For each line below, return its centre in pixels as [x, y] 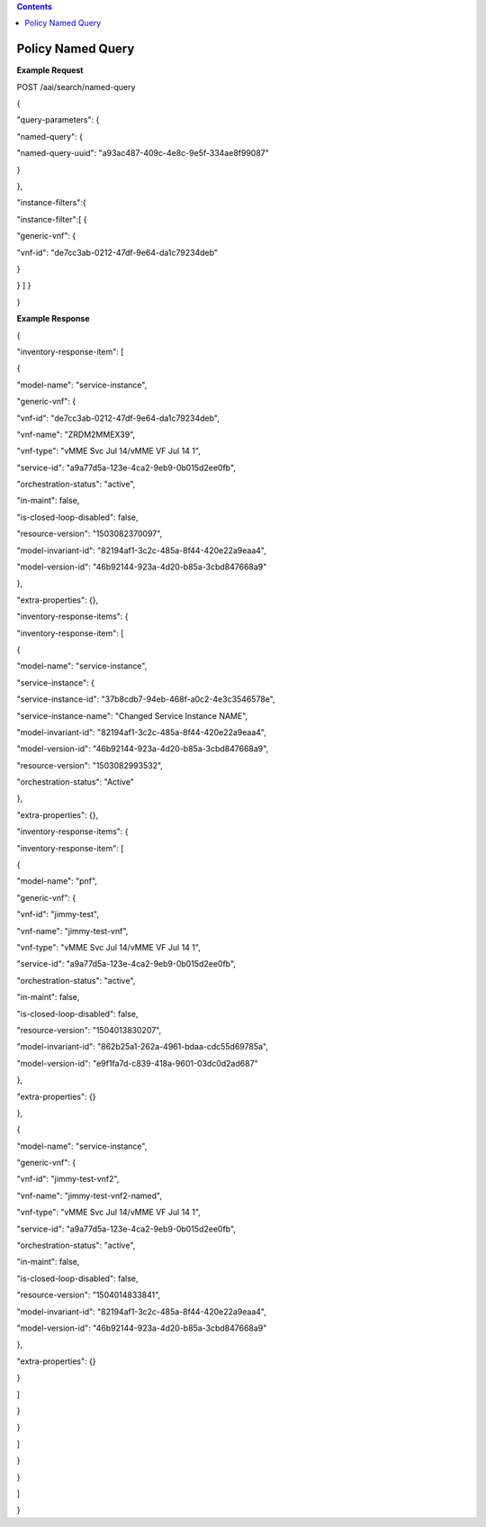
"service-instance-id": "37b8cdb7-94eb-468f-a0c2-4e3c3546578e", [146, 699]
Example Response [53, 319]
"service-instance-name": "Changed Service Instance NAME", [132, 715]
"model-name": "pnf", [57, 881]
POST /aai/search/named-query [76, 86]
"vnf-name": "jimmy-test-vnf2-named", [89, 1195]
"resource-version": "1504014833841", [89, 1295]
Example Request [50, 70]
